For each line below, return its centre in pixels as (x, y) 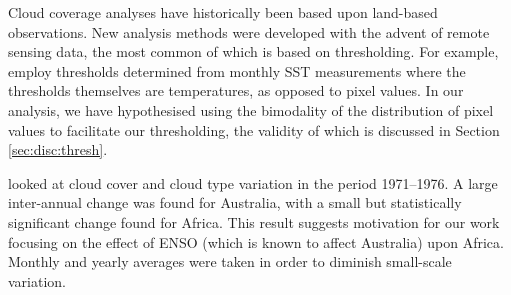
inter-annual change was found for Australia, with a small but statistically (235, 202)
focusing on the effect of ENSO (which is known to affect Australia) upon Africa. (256, 241)
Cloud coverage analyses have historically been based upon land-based (223, 12)
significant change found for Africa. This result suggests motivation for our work (254, 221)
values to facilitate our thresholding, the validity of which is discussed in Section (254, 129)
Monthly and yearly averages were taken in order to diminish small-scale (230, 261)
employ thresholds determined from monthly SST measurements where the (237, 70)
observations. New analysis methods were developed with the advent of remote (249, 31)
